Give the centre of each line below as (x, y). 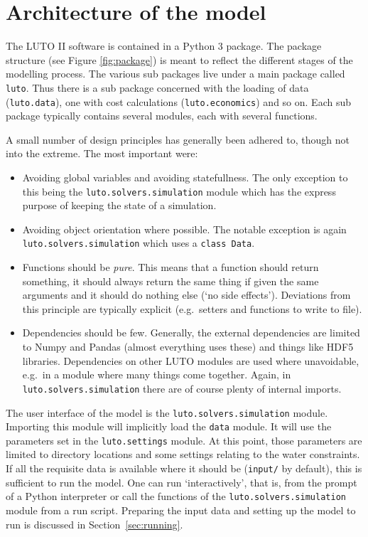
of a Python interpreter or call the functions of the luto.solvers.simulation (176, 496)
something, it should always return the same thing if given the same (171, 281)
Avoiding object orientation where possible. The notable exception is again (184, 229)
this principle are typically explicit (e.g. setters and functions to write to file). (192, 308)
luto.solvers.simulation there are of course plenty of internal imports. (182, 388)
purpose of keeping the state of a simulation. (119, 205)
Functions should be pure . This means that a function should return (171, 267)
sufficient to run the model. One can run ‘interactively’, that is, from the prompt (182, 482)
